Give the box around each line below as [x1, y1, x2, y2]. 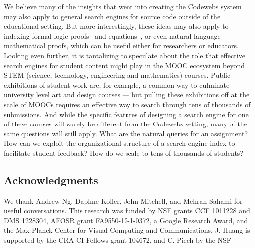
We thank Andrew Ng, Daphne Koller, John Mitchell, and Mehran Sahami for [4, 195, 243, 206]
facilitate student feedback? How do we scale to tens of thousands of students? [4, 147, 243, 158]
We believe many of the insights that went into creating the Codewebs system [4, 1, 242, 11]
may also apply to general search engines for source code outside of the [4, 11, 221, 21]
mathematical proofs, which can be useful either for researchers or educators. [4, 40, 239, 51]
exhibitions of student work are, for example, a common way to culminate [4, 79, 230, 90]
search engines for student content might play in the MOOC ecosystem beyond [4, 60, 245, 70]
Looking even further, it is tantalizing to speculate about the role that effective [4, 50, 245, 60]
